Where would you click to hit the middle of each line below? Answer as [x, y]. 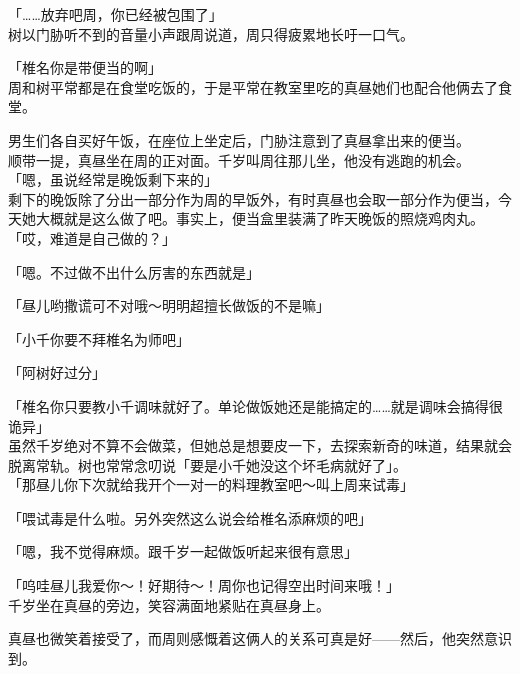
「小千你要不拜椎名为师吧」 [99, 338]
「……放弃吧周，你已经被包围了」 [115, 14]
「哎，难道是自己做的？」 [92, 237]
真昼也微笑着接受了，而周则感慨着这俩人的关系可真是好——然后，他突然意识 [260, 638]
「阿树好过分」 [57, 372]
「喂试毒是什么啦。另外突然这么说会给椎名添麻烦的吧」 [190, 517]
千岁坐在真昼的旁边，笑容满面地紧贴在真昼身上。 [169, 604]
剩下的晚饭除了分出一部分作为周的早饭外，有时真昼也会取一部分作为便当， [253, 198]
